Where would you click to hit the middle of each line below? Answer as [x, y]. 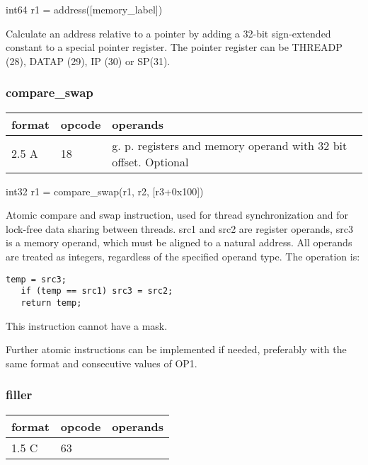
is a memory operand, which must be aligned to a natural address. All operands [179, 242]
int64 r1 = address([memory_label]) [84, 9]
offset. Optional [150, 161]
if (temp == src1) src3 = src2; [97, 291]
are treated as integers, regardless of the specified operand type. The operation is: [183, 256]
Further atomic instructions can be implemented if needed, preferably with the [176, 349]
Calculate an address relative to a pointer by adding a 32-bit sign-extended [168, 33]
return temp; [51, 303]
